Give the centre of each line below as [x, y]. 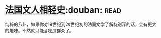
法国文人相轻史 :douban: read [63, 10]
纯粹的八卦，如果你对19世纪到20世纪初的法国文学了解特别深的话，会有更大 [81, 24]
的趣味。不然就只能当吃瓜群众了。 [39, 30]
